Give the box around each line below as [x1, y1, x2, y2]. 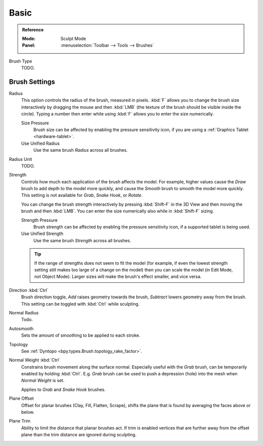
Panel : [22, 42, 36, 48]
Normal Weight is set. [21, 378, 65, 384]
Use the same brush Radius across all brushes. [33, 147, 128, 153]
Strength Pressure [21, 217, 58, 223]
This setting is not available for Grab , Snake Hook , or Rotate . [21, 193, 143, 198]
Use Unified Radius [21, 140, 60, 146]
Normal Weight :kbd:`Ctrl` [9, 357, 60, 363]
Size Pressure [21, 120, 49, 126]
